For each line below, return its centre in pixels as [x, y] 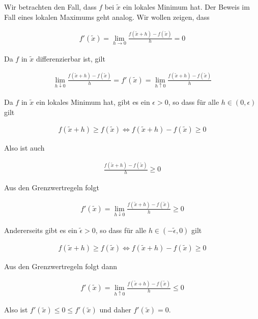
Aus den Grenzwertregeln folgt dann [61, 266]
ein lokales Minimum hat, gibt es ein [93, 101]
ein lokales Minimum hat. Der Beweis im [186, 7]
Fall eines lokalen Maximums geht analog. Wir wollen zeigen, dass [107, 17]
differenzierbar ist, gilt [70, 58]
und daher [115, 310]
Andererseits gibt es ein [41, 230]
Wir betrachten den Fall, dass [50, 7]
